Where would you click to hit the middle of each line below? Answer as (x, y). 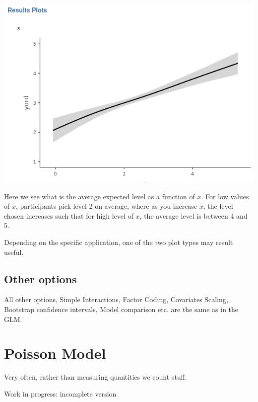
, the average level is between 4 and (193, 215)
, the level (218, 206)
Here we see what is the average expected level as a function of (99, 196)
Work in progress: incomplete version (60, 393)
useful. (14, 252)
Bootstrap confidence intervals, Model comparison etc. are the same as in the (121, 309)
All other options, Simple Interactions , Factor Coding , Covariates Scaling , (116, 299)
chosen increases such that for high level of (69, 215)
